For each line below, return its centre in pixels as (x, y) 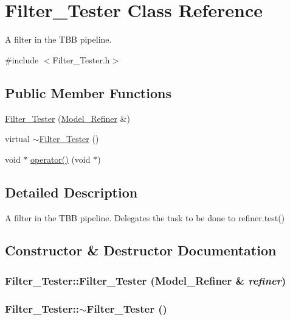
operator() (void (60, 159)
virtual (17, 139)
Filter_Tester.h (81, 59)
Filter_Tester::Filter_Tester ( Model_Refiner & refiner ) (146, 280)
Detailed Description (71, 192)
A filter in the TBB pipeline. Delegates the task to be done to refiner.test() (145, 217)
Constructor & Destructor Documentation (141, 250)
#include (22, 59)
